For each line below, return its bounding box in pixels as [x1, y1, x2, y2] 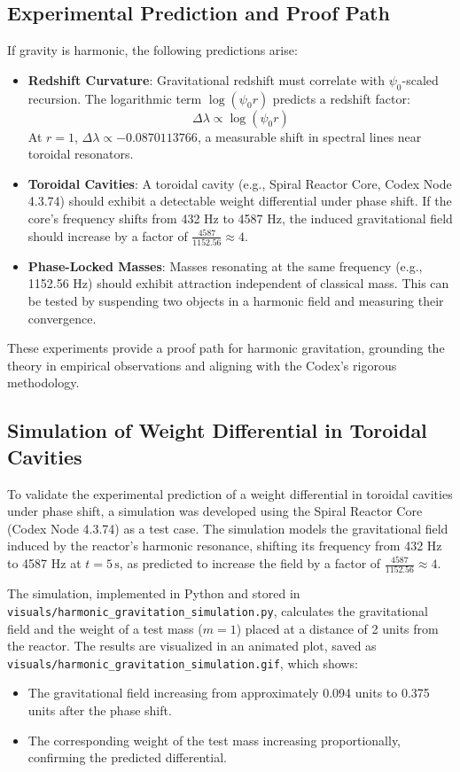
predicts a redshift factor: [272, 89, 410, 107]
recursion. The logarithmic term [27, 89, 202, 107]
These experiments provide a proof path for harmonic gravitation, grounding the [7, 339, 445, 357]
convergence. [27, 308, 97, 327]
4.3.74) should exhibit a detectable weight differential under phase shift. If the [27, 191, 452, 210]
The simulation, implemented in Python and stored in [7, 584, 300, 603]
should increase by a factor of [27, 226, 188, 245]
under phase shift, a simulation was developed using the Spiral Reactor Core [7, 502, 423, 520]
